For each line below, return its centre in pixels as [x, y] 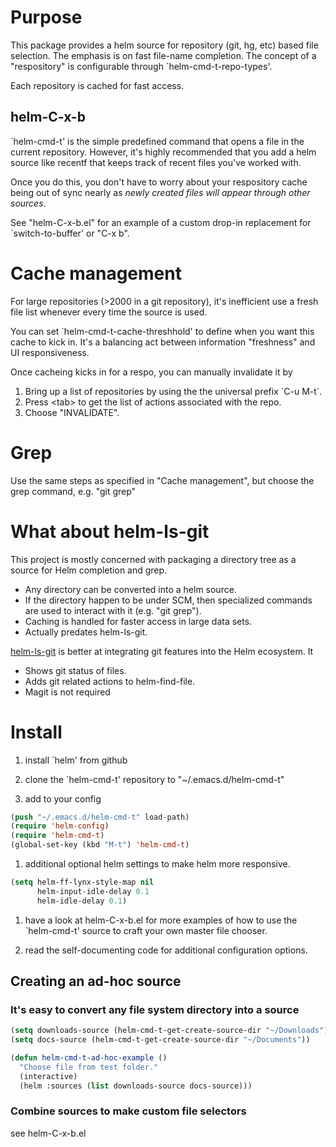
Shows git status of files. [75, 670]
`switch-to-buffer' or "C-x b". [70, 233]
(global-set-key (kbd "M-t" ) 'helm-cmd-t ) [100, 845]
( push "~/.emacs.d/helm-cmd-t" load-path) [100, 817]
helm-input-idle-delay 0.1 [93, 891]
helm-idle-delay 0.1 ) [82, 901]
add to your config [63, 798]
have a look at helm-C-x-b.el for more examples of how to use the [161, 920]
